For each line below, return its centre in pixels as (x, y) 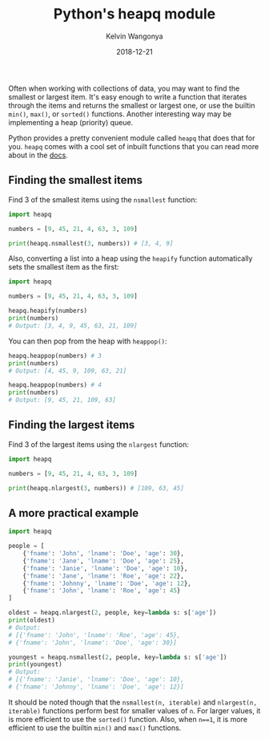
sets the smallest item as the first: (64, 267)
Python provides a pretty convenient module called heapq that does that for (132, 138)
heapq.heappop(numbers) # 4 (55, 385)
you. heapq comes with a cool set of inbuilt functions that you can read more (134, 146)
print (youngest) (35, 664)
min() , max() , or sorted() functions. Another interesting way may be (120, 114)
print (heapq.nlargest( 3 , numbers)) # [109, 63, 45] (96, 488)
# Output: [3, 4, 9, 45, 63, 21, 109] (73, 326)
